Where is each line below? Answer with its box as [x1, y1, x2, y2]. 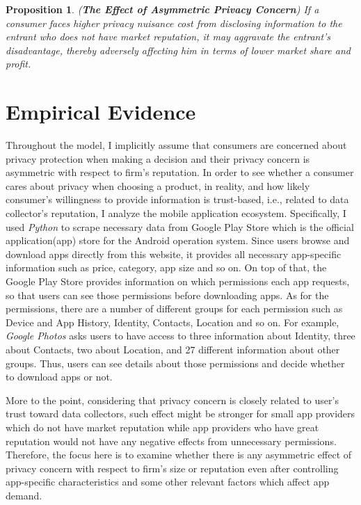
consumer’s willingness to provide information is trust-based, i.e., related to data [6, 192, 349, 207]
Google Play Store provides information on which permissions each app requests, [6, 274, 350, 289]
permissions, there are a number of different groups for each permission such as [6, 301, 343, 316]
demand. [6, 488, 42, 502]
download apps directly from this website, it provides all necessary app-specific [6, 246, 342, 261]
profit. [6, 56, 31, 71]
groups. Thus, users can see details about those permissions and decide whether [6, 355, 345, 370]
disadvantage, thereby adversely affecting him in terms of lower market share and [6, 42, 351, 57]
